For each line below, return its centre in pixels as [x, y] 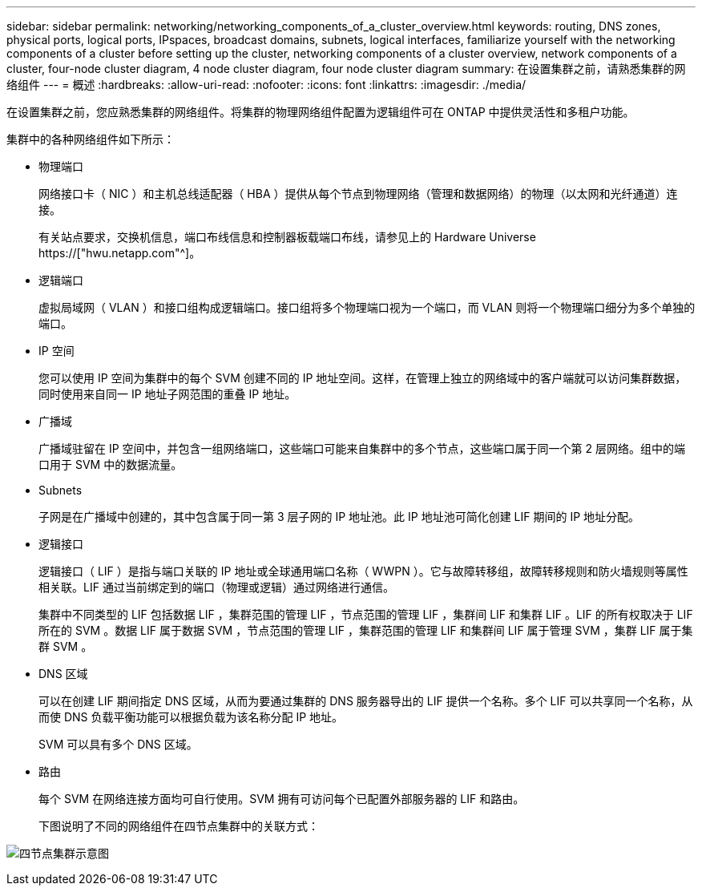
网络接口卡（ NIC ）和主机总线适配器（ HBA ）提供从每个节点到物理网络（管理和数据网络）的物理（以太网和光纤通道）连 [358, 194]
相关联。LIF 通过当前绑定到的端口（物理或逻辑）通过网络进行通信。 [216, 587]
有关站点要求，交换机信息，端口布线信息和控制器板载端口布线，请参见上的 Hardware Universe [287, 237]
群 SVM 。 [66, 646]
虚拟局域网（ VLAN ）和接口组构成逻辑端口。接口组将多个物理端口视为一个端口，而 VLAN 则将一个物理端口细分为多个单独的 [367, 307]
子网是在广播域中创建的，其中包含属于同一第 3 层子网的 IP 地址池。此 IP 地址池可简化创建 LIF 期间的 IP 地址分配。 [339, 517]
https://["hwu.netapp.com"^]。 [120, 253]
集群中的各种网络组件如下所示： [91, 139]
